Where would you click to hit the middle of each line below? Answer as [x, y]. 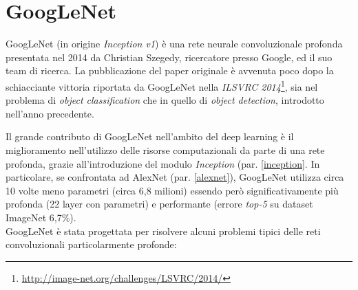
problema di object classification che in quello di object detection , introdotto [165, 100]
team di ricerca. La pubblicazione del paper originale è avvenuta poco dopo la [170, 70]
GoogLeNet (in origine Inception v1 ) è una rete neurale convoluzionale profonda [174, 44]
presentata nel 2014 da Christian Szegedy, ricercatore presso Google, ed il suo [169, 57]
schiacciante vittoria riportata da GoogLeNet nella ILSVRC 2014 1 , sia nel [162, 85]
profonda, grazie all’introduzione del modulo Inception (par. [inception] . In [163, 163]
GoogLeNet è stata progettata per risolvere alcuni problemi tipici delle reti [163, 231]
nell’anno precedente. [50, 113]
